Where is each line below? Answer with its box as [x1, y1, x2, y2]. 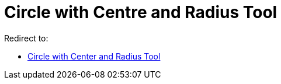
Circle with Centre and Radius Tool [4, 2, 277, 22]
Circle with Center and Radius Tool [27, 51, 161, 61]
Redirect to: [4, 33, 48, 43]
